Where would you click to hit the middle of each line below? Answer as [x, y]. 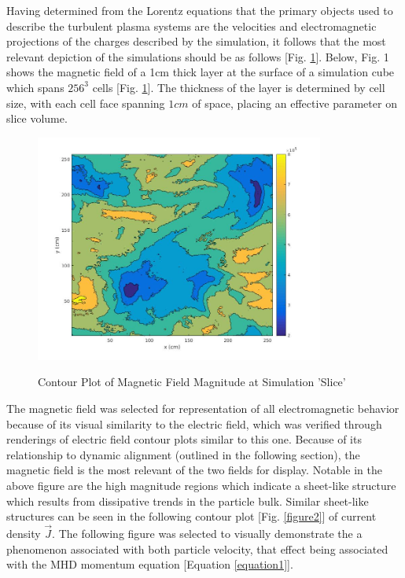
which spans [35, 87]
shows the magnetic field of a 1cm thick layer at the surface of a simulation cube [201, 72]
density [24, 533]
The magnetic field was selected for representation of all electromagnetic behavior [203, 408]
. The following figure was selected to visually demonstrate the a [207, 533]
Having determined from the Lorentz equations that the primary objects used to [200, 10]
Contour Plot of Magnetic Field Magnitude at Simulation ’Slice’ [192, 382]
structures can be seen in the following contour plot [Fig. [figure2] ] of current [191, 516]
